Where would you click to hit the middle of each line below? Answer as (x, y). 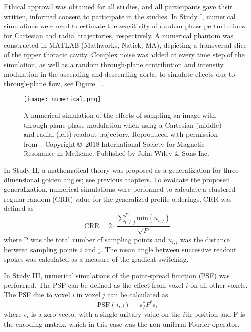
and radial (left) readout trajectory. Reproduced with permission (121, 134)
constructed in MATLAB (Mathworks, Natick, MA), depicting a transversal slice (125, 45)
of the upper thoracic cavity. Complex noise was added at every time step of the (124, 54)
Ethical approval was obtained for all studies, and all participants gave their (118, 6)
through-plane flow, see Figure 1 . (54, 83)
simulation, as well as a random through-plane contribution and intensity (114, 64)
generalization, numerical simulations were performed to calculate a (105, 189)
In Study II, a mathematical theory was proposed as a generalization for (113, 169)
